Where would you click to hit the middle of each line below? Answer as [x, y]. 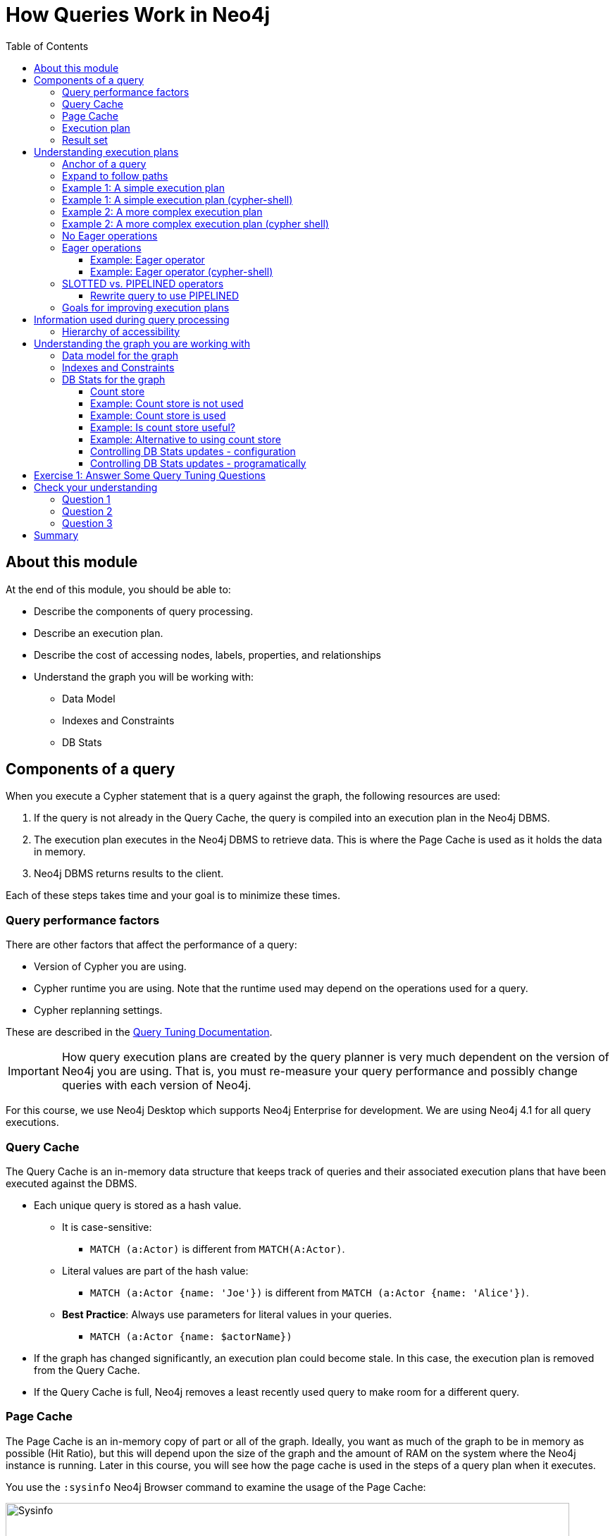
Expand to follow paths [115, 175]
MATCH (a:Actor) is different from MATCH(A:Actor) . [218, 1249]
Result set [85, 140]
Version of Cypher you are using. [110, 967]
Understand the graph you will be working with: [144, 676]
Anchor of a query [104, 163]
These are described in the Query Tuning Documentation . [139, 1032]
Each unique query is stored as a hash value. [138, 1205]
